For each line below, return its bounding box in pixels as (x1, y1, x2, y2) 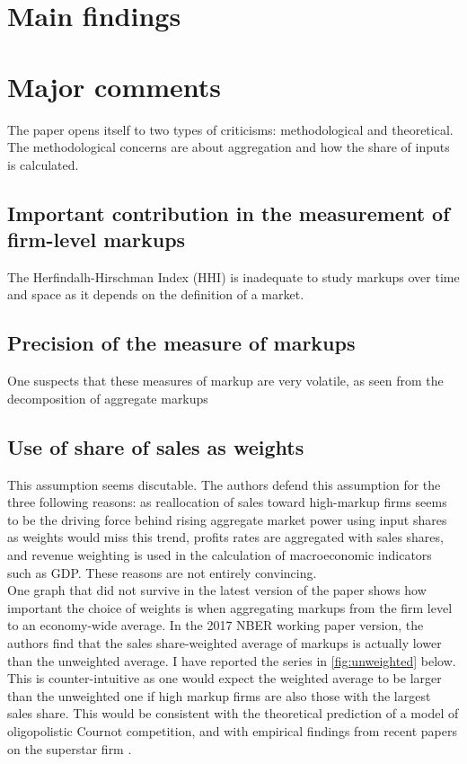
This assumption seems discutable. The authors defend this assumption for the (7, 475, 441, 493)
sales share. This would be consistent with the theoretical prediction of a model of (7, 704, 459, 723)
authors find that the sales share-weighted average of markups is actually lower (7, 634, 442, 652)
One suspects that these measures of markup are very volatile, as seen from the (7, 371, 444, 390)
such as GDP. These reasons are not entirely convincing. (7, 563, 317, 582)
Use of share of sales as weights (7, 432, 304, 460)
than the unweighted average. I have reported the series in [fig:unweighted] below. (7, 651, 456, 670)
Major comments (7, 67, 222, 104)
